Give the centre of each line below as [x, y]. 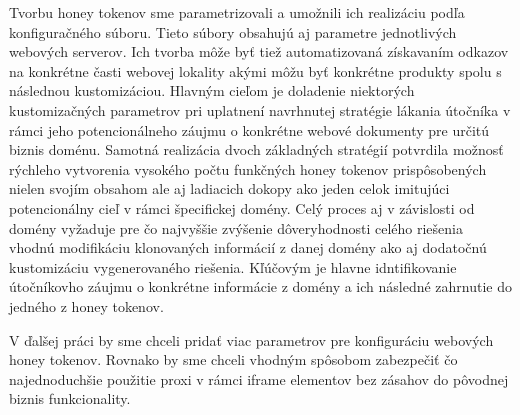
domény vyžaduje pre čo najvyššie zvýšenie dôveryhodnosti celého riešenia [236, 227]
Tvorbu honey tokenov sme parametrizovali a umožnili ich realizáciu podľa [237, 12]
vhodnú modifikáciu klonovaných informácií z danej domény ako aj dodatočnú [248, 247]
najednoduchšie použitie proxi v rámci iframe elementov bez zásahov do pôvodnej [259, 378]
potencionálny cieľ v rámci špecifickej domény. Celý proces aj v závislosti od [242, 207]
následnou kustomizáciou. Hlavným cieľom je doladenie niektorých [212, 90]
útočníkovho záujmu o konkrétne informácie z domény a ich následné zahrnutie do [261, 286]
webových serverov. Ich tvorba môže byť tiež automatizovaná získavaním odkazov [259, 51]
